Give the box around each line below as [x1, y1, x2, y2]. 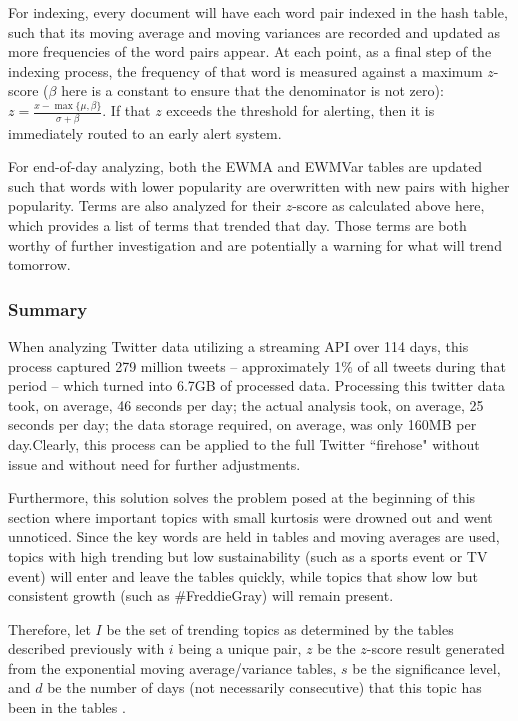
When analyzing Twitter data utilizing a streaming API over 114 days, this [8, 335, 469, 356]
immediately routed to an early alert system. [8, 122, 282, 143]
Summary [8, 296, 88, 321]
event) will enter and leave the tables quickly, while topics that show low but [8, 565, 479, 586]
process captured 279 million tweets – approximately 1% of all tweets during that [8, 355, 506, 376]
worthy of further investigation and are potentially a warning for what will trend [8, 234, 502, 255]
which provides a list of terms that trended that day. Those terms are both [8, 214, 467, 235]
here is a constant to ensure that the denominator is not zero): [61, 80, 444, 101]
